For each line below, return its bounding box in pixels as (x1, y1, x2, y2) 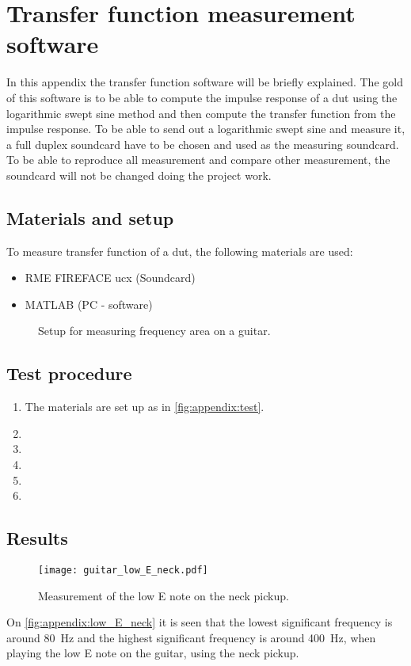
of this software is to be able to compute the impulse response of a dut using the (6, 89, 398, 105)
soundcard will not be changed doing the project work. (6, 166, 272, 183)
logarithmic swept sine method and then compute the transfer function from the (6, 105, 396, 121)
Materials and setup (6, 205, 174, 230)
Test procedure (6, 361, 132, 386)
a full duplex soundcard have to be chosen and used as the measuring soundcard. (6, 135, 399, 152)
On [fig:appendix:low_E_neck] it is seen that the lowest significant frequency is (6, 614, 393, 630)
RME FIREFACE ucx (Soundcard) (25, 269, 196, 286)
